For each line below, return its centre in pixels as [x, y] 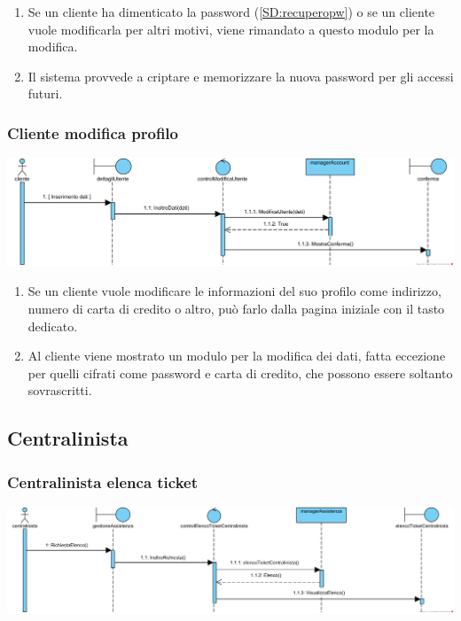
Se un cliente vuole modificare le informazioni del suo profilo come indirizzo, [234, 291]
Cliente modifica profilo [93, 132]
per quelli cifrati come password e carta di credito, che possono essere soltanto [240, 373]
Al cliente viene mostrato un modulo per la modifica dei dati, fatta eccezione [237, 356]
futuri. [45, 93]
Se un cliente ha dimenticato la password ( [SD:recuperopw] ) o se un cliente [231, 12]
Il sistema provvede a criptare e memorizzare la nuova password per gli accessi [241, 76]
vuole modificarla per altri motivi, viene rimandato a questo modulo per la [231, 29]
